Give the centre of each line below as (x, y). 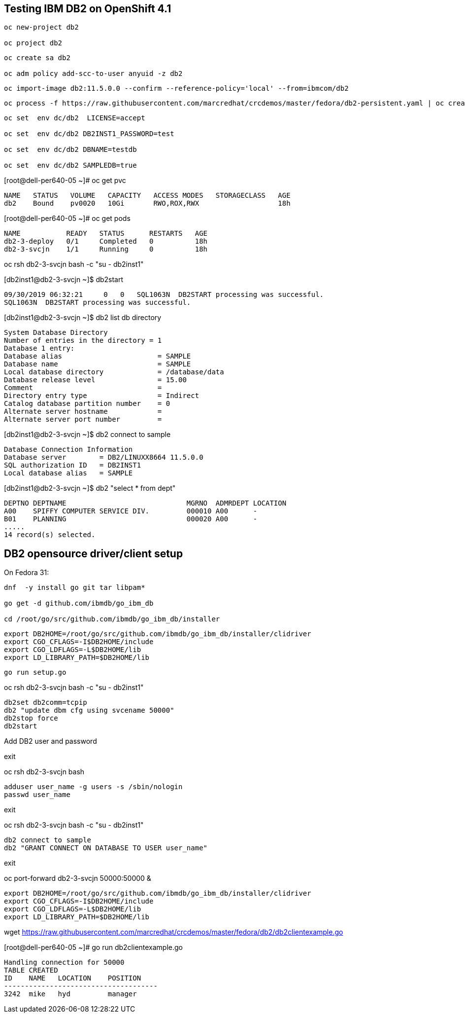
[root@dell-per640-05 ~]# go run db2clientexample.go (94, 947)
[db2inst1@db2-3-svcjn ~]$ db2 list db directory (83, 318)
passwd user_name (37, 795)
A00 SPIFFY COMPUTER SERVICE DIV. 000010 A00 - (131, 511)
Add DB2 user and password (50, 741)
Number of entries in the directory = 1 (83, 341)
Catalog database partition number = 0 (87, 404)
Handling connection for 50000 (64, 963)
